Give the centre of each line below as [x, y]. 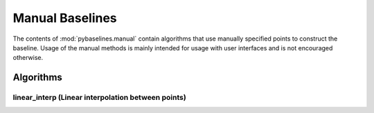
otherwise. [28, 58]
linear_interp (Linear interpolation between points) [99, 98]
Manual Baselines [65, 18]
